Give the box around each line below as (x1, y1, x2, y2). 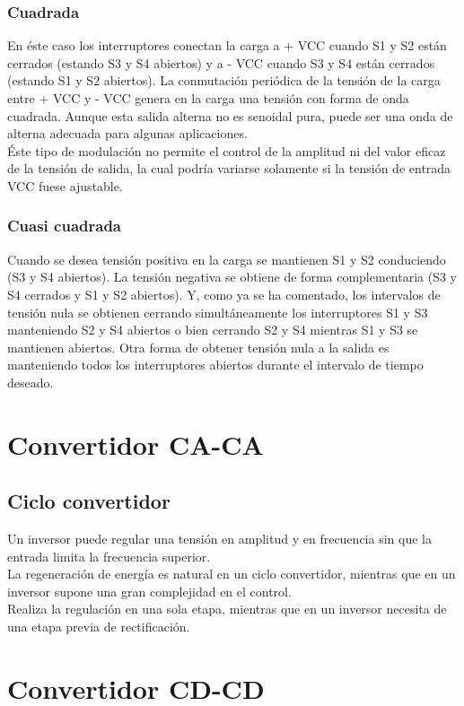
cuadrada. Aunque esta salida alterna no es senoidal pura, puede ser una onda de (7, 106, 453, 125)
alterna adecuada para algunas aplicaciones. (7, 124, 248, 143)
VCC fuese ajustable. (7, 176, 123, 195)
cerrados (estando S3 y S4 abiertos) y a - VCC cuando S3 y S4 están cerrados (7, 53, 435, 72)
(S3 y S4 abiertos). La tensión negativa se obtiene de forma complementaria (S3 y (7, 267, 458, 286)
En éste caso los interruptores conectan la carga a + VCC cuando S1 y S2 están (7, 36, 447, 55)
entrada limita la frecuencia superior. (7, 546, 211, 565)
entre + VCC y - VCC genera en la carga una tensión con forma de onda (7, 89, 409, 107)
